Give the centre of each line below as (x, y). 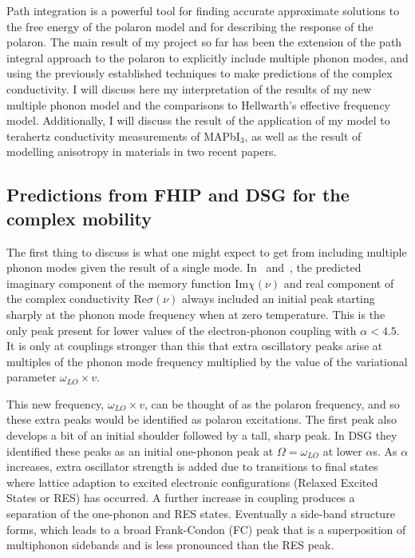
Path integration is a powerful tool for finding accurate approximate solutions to (203, 10)
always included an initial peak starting (279, 299)
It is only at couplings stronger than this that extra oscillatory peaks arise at (195, 346)
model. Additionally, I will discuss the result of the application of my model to (198, 120)
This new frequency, (55, 403)
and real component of (339, 283)
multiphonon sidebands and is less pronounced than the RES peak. (170, 545)
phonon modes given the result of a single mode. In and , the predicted (184, 267)
